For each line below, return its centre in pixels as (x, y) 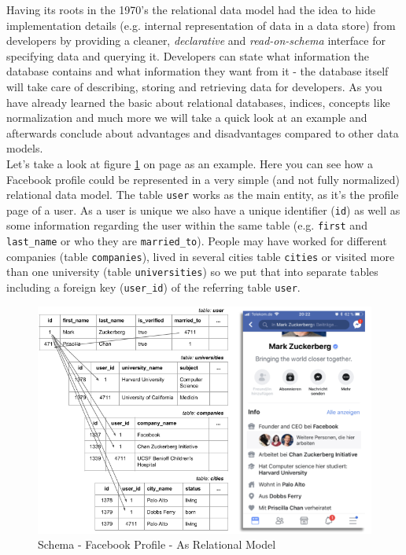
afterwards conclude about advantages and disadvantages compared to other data (203, 132)
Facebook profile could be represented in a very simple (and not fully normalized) (203, 179)
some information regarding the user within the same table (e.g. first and (187, 225)
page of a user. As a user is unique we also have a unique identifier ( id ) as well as (203, 210)
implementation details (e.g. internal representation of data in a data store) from (201, 25)
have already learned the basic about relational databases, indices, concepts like (198, 102)
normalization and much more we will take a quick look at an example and (187, 118)
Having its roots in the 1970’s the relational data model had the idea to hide (191, 9)
